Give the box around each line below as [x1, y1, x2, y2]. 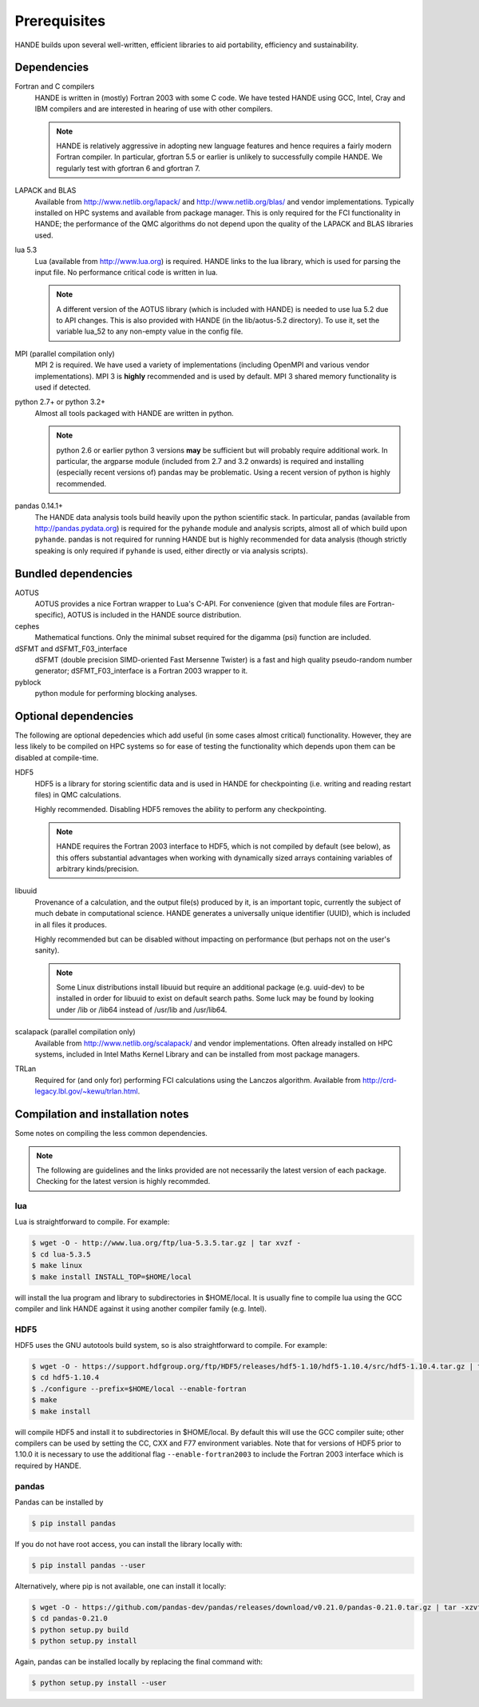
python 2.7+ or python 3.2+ [14, 397, 105, 407]
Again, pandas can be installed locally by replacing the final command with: [14, 1657, 263, 1667]
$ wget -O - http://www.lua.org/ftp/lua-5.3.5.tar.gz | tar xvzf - [31, 1238, 302, 1248]
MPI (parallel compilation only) [14, 349, 115, 358]
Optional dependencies [14, 709, 134, 723]
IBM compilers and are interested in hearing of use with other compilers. [34, 104, 273, 114]
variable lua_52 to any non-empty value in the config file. [56, 326, 243, 336]
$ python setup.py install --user [31, 1678, 167, 1688]
